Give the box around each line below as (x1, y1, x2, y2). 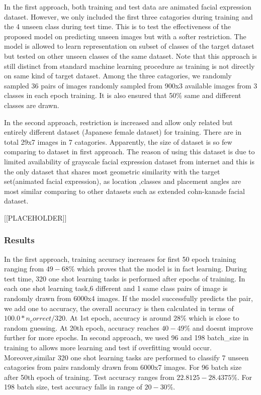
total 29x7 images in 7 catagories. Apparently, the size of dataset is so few (4, 136, 232, 147)
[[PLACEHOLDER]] (4, 212, 67, 223)
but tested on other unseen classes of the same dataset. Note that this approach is (4, 50, 257, 61)
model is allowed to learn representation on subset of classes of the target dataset (4, 41, 254, 51)
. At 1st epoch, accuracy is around (65, 313, 171, 323)
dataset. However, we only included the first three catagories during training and (4, 11, 253, 22)
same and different (184, 90, 241, 101)
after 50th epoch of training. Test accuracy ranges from (4, 371, 175, 382)
